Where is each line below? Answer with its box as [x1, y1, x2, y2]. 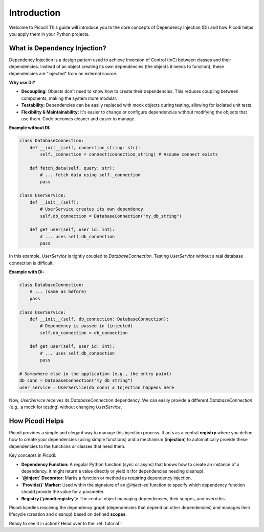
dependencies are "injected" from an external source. [9, 70, 117, 76]
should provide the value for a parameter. [21, 489, 105, 495]
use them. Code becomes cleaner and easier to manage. [21, 115, 136, 122]
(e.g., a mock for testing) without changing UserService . [9, 404, 122, 410]
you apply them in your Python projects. [9, 31, 90, 37]
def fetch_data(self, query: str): [29, 165, 115, 171]
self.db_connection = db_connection [40, 330, 128, 335]
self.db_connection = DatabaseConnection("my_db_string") [40, 213, 182, 219]
